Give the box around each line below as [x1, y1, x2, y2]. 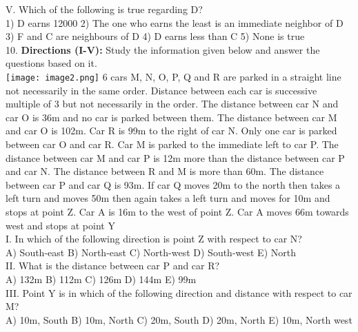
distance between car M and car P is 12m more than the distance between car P [6, 150, 345, 165]
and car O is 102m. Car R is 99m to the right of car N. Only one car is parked [6, 123, 337, 138]
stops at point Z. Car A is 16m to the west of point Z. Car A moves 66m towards [6, 204, 349, 218]
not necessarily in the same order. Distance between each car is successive [6, 83, 317, 97]
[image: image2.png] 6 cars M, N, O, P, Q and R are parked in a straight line [6, 69, 341, 83]
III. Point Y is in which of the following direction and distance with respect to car [6, 285, 352, 300]
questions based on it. [6, 56, 97, 70]
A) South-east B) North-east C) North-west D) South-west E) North [6, 245, 296, 259]
